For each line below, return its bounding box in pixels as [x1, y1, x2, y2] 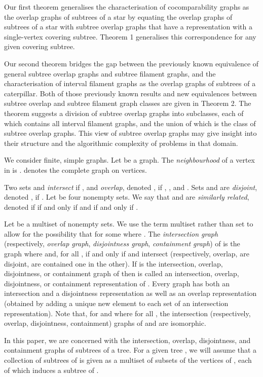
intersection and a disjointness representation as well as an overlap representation [4, 288, 257, 298]
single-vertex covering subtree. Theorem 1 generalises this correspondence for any [4, 31, 256, 42]
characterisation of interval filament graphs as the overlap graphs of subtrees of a [4, 78, 256, 89]
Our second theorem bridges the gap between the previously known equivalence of [4, 58, 259, 68]
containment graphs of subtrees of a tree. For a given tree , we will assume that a [4, 345, 257, 355]
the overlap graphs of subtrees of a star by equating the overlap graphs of [4, 11, 233, 22]
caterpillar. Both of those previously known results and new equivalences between [4, 88, 257, 98]
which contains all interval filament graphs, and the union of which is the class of [4, 118, 256, 128]
